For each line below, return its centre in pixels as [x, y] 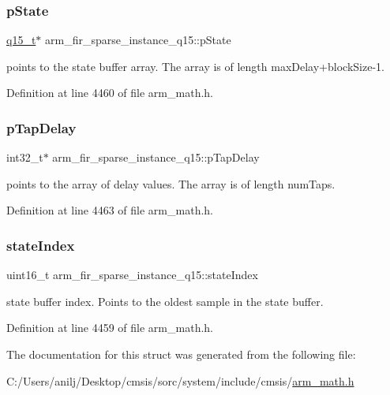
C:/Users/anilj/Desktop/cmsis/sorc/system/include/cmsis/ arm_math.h [180, 380]
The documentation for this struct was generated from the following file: [181, 354]
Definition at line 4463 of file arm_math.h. [110, 210]
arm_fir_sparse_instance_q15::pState [138, 40]
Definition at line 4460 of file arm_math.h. [110, 93]
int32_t [25, 157]
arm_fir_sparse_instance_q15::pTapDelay [156, 157]
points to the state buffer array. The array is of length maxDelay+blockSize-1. [195, 66]
